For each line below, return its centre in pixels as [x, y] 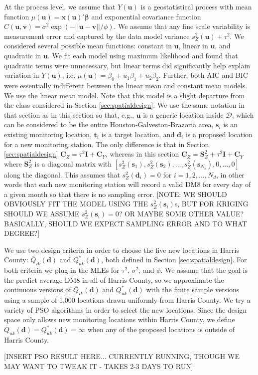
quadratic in [23, 55]
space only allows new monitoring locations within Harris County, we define [120, 319]
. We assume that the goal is [204, 270]
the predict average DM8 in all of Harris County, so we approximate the [114, 280]
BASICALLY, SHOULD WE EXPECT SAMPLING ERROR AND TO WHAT [126, 223]
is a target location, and [138, 134]
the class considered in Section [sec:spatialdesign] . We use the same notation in [124, 105]
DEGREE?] [22, 233]
